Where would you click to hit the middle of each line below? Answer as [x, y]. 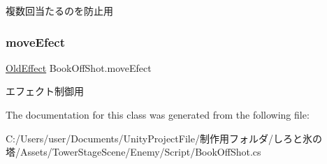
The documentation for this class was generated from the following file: [158, 114]
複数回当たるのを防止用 [59, 10]
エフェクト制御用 [45, 91]
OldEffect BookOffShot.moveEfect [79, 67]
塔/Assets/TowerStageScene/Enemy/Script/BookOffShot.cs [133, 152]
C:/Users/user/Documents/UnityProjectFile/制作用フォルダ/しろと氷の [164, 138]
